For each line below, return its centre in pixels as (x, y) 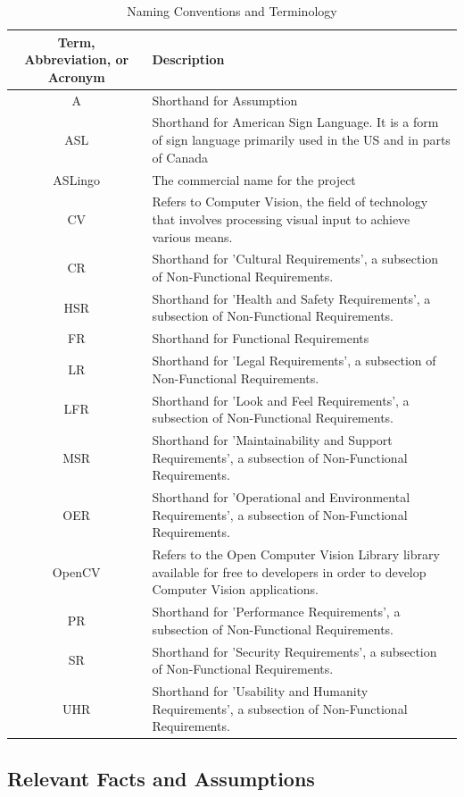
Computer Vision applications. (235, 589)
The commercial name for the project (254, 179)
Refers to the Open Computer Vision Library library (296, 554)
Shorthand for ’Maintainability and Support (272, 439)
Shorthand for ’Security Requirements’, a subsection (294, 651)
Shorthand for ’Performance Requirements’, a (276, 612)
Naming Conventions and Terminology (232, 11)
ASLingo (77, 179)
